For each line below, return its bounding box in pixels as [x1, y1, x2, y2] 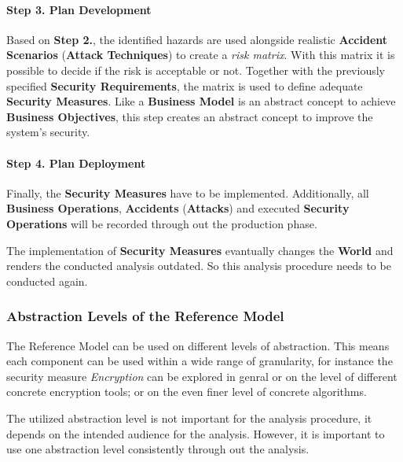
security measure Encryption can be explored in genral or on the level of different [6, 368, 398, 384]
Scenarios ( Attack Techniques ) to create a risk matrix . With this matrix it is [6, 46, 395, 63]
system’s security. [6, 124, 90, 140]
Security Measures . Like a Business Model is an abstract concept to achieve [6, 93, 396, 109]
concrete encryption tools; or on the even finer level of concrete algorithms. [6, 383, 367, 400]
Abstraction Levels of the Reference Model [6, 306, 284, 326]
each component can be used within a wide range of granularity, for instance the [6, 353, 393, 369]
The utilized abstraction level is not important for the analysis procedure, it [6, 409, 372, 426]
